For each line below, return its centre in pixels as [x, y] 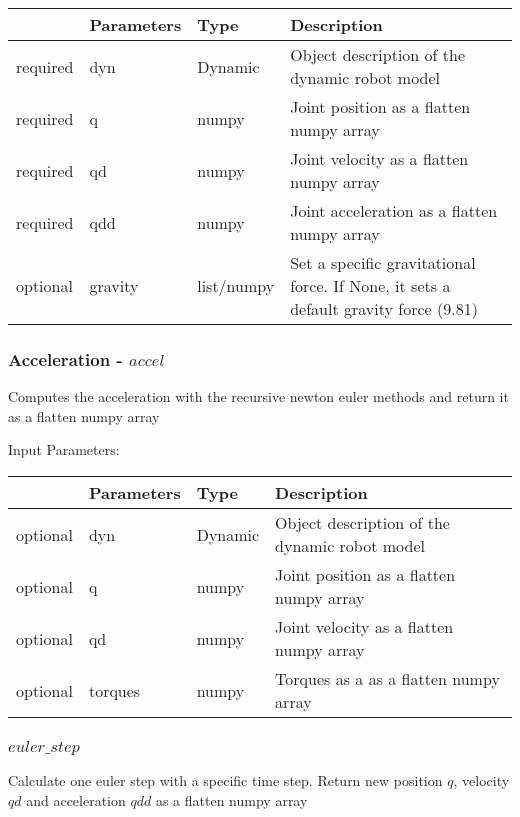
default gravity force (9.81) [384, 308]
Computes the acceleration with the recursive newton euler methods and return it [258, 396]
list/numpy [236, 285]
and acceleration [76, 799]
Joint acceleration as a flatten [394, 210]
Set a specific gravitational [383, 262]
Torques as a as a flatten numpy [387, 678]
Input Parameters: [64, 449]
